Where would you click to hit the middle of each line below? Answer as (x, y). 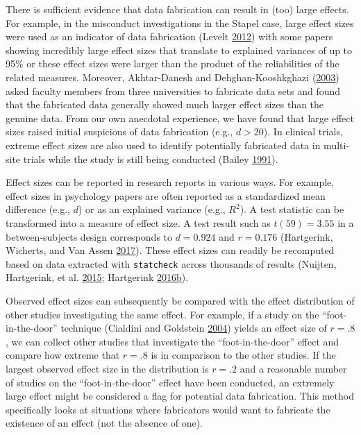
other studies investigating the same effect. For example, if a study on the (162, 314)
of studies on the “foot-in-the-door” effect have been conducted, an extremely (170, 382)
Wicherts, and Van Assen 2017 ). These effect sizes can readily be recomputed (170, 250)
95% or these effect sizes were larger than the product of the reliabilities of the (173, 63)
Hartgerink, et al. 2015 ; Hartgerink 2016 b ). (97, 277)
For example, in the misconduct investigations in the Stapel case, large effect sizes (180, 23)
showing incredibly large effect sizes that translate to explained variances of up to (179, 50)
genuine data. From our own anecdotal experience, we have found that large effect (180, 118)
